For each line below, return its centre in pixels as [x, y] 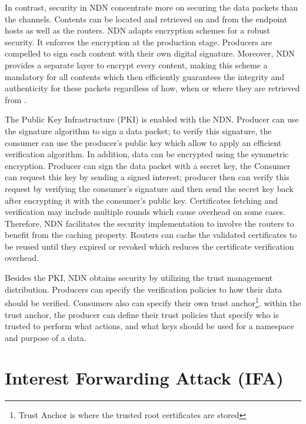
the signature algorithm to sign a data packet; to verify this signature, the [138, 130]
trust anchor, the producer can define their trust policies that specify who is [142, 314]
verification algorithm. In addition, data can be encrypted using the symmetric [147, 154]
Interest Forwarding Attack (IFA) [144, 378]
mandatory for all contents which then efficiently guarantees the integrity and [145, 76]
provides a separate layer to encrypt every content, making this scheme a [136, 64]
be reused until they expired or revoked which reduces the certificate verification [149, 246]
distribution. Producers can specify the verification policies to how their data [144, 289]
